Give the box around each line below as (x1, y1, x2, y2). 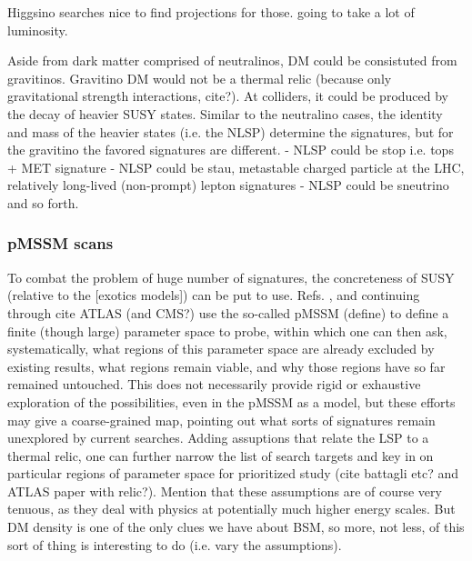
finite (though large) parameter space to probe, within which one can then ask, (7, 321, 447, 340)
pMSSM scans (7, 232, 114, 255)
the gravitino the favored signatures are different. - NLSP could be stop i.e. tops (7, 140, 454, 159)
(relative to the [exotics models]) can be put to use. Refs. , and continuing (7, 286, 420, 305)
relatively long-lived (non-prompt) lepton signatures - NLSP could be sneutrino (7, 175, 449, 195)
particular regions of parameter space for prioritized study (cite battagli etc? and (7, 464, 459, 483)
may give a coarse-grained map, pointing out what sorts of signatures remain (7, 410, 436, 429)
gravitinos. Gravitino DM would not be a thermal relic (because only (7, 68, 392, 87)
